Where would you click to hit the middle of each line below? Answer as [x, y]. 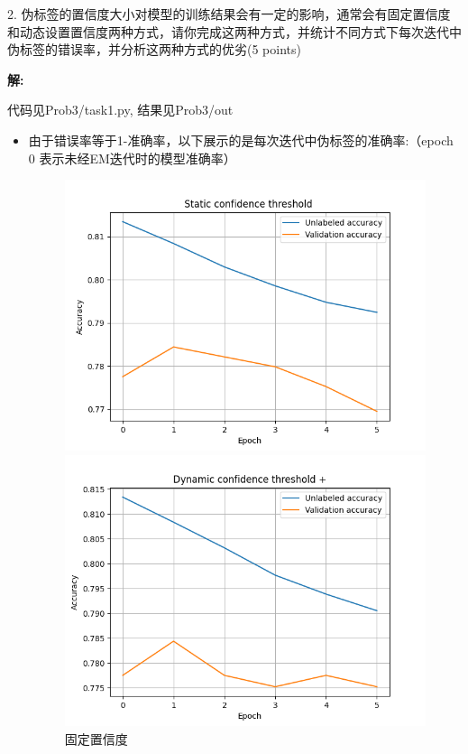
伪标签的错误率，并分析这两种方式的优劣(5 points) [154, 49]
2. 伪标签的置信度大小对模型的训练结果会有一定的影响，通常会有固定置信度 [229, 14]
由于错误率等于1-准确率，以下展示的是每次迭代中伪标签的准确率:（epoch [241, 140]
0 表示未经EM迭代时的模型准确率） [132, 158]
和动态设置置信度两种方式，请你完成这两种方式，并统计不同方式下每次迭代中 [234, 31]
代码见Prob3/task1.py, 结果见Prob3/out [120, 110]
